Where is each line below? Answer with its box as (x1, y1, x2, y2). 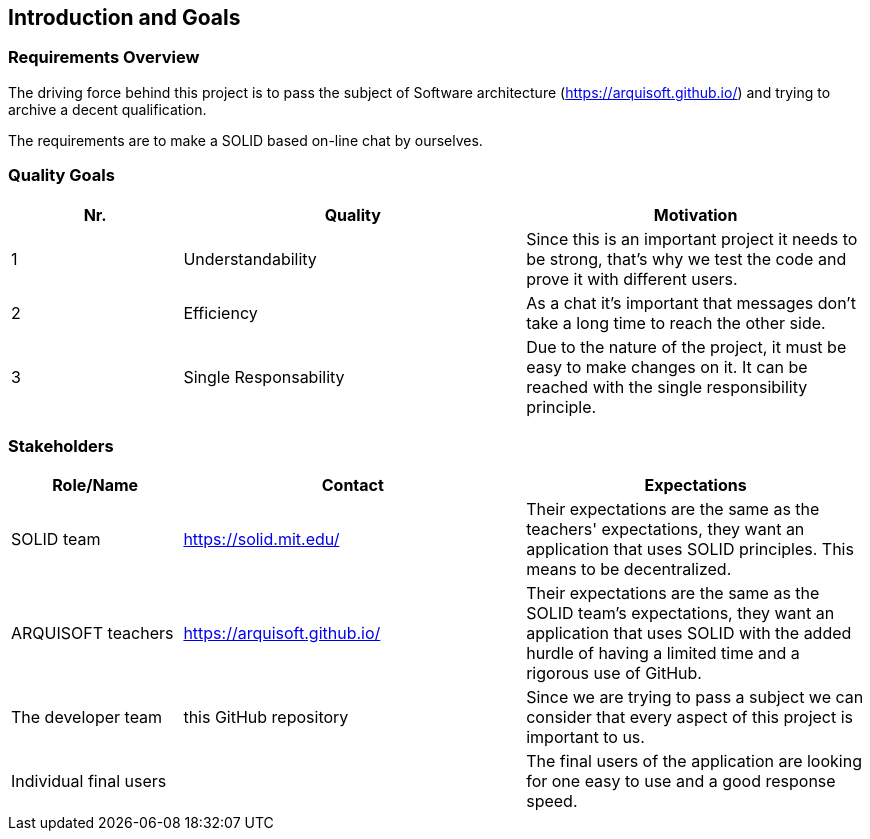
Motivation (653, 204, 738, 225)
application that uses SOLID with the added (526, 623, 852, 644)
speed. (526, 791, 578, 812)
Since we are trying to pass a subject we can (526, 687, 864, 708)
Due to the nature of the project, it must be (526, 336, 847, 357)
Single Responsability (183, 366, 345, 387)
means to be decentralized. (526, 559, 732, 580)
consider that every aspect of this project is (526, 707, 854, 728)
